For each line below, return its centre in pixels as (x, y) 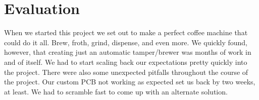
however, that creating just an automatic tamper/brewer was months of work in (128, 52)
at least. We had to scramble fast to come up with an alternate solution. (116, 91)
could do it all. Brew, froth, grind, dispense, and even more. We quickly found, (126, 42)
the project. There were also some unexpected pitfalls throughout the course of (126, 72)
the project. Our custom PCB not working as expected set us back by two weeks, (130, 82)
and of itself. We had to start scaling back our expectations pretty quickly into (126, 62)
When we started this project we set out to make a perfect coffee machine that (126, 32)
